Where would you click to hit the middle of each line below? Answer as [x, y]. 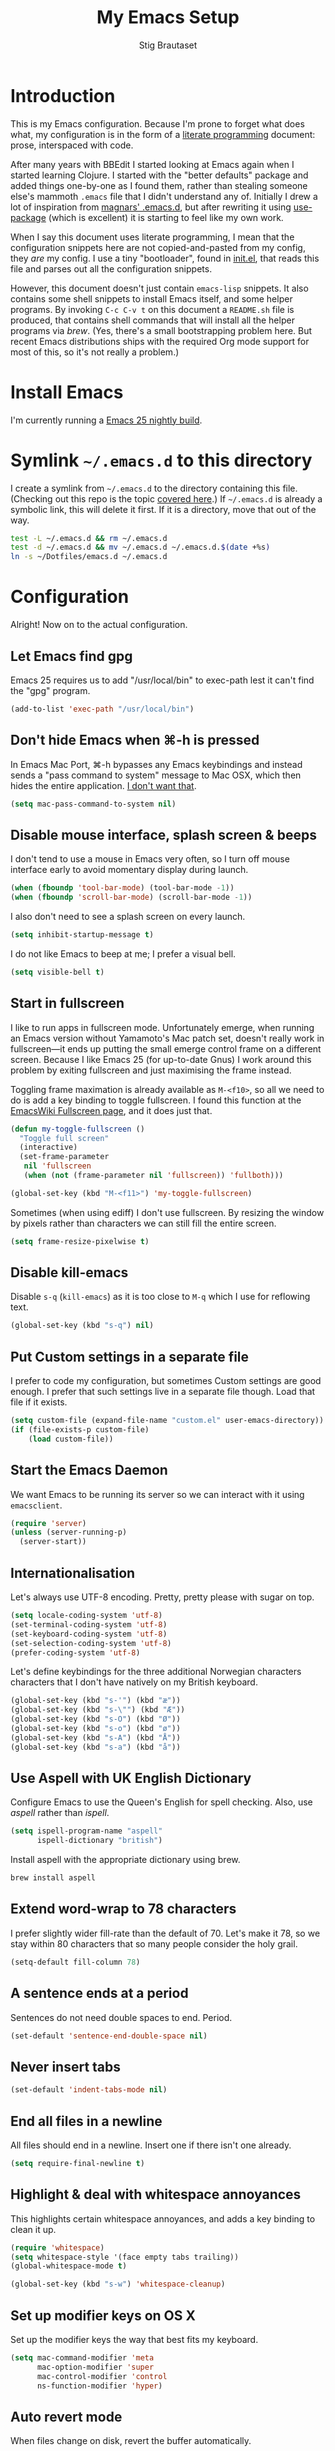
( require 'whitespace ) [57, 2247]
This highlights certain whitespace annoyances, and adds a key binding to [163, 2218]
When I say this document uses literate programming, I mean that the [152, 237]
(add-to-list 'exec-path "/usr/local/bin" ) [102, 709]
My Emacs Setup [168, 17]
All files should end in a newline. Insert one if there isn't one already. [151, 2145]
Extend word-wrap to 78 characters [123, 1909]
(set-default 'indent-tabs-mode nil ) [89, 2090]
